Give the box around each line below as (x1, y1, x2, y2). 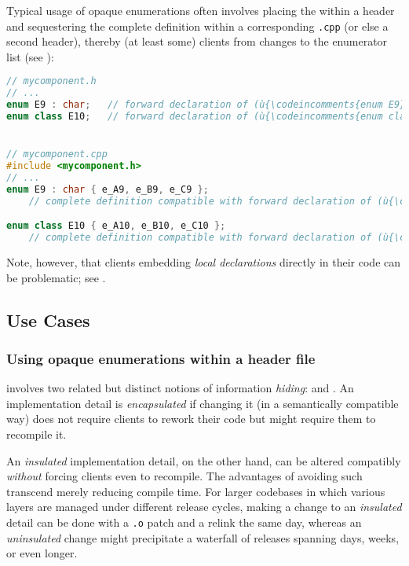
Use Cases (6, 307, 90, 332)
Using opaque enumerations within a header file (6, 348, 316, 368)
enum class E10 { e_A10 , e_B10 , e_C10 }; (6, 220, 226, 232)
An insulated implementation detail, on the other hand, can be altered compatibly (6, 452, 401, 469)
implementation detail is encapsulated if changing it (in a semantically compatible (6, 395, 399, 411)
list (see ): (6, 48, 54, 64)
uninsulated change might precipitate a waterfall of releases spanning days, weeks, (6, 529, 400, 546)
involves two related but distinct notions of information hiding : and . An (6, 380, 354, 396)
